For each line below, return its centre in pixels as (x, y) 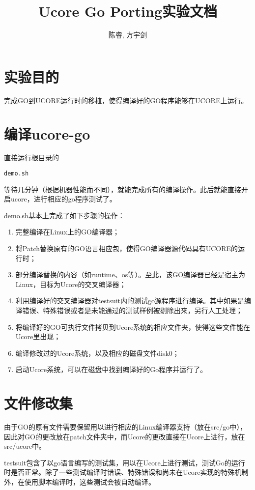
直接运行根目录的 (31, 158)
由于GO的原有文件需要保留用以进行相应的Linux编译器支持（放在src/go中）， (126, 427)
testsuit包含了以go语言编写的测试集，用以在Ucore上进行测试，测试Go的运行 (125, 462)
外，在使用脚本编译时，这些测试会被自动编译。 (80, 482)
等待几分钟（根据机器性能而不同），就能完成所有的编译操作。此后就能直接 (123, 189)
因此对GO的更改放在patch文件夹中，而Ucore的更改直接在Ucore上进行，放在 (125, 436)
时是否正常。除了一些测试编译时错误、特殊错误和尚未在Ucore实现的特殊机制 (126, 472)
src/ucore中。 (25, 446)
